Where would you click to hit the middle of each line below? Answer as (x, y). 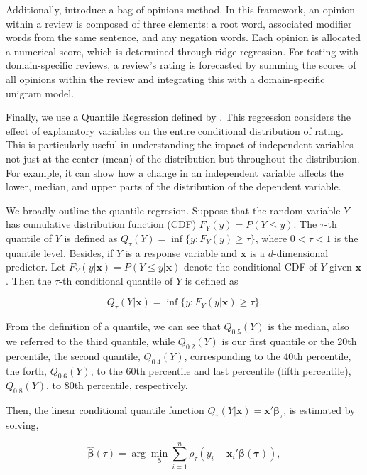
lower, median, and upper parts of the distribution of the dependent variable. (174, 186)
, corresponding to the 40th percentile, (268, 355)
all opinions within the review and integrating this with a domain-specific (165, 78)
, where (271, 237)
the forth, (27, 370)
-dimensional (301, 252)
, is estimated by (319, 410)
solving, (22, 425)
